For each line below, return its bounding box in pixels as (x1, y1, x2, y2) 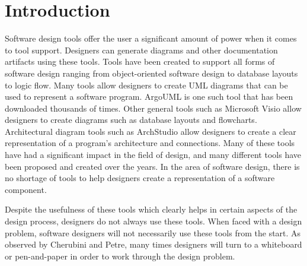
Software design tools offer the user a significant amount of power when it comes (5, 32, 297, 45)
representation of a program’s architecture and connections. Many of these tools (5, 137, 295, 149)
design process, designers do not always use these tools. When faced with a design (5, 215, 302, 227)
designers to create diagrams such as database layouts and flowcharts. (5, 113, 257, 126)
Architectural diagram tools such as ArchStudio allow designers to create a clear (5, 125, 296, 137)
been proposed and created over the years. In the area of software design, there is (5, 160, 300, 172)
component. (5, 183, 47, 195)
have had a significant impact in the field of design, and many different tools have (5, 148, 301, 161)
